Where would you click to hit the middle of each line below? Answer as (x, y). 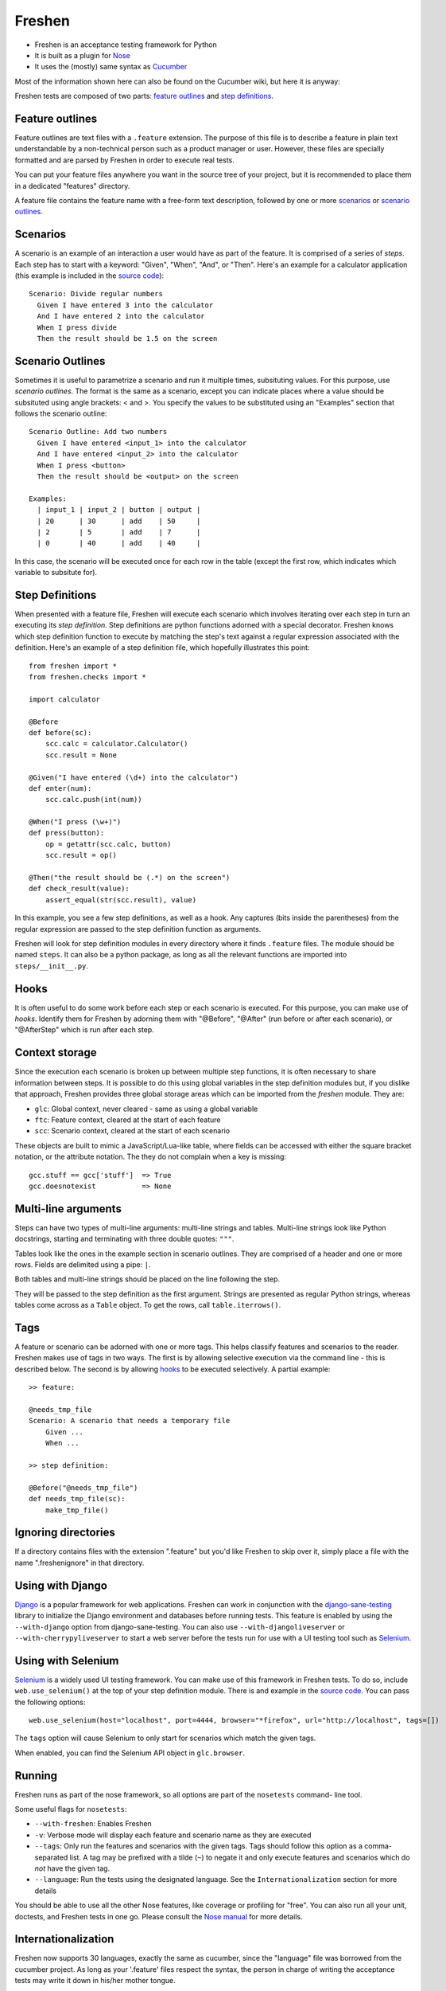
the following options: (50, 1702)
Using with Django (61, 1585)
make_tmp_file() (77, 1510)
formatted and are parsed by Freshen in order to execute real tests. (124, 160)
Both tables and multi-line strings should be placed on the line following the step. (147, 1279)
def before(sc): (60, 732)
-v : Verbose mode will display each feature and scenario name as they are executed (173, 1835)
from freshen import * (73, 666)
